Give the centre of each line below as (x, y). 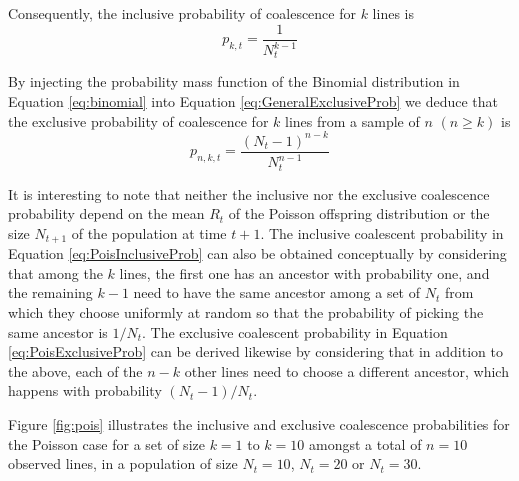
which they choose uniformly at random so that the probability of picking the (246, 312)
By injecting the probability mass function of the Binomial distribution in (234, 81)
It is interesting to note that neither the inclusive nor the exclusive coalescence (249, 193)
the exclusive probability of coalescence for (138, 120)
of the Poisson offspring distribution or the (359, 213)
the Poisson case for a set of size (106, 443)
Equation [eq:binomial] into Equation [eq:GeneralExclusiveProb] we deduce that (253, 101)
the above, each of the (75, 370)
